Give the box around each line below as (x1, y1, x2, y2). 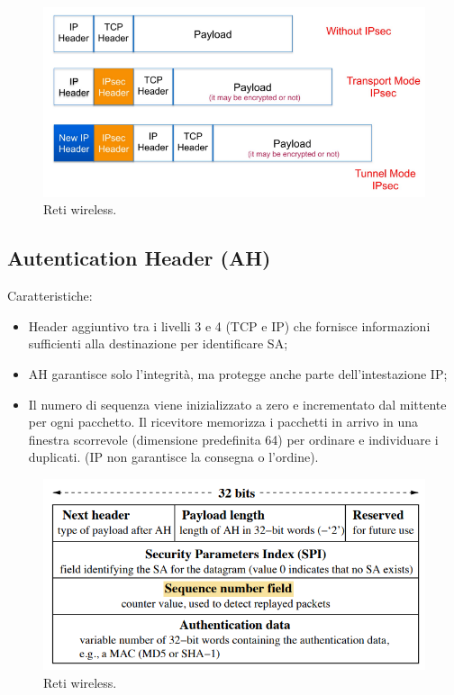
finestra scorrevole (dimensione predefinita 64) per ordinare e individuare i (28, 429, 439, 448)
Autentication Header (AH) (7, 244, 271, 272)
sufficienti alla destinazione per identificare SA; (28, 334, 288, 353)
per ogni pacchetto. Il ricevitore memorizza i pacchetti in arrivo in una (28, 412, 419, 431)
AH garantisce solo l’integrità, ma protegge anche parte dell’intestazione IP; (28, 365, 448, 383)
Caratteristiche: (7, 286, 93, 305)
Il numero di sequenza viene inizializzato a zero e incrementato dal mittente (28, 394, 447, 413)
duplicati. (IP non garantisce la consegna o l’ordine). (28, 447, 319, 466)
